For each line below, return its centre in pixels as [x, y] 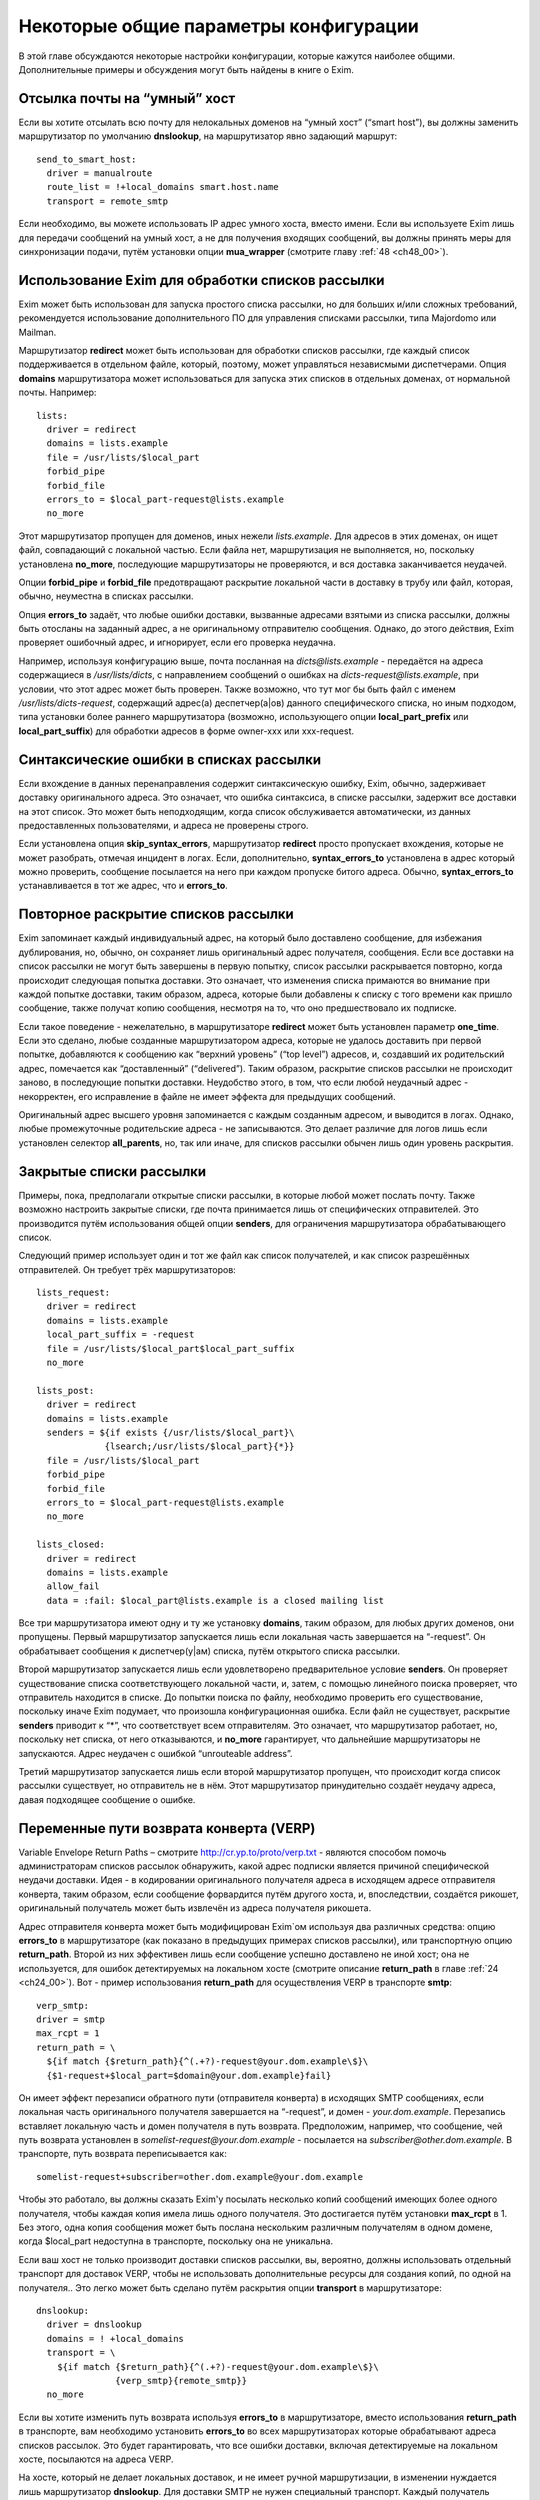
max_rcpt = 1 [68, 2033]
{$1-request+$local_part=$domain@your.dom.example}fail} [189, 2075]
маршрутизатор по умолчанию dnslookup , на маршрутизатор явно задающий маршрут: [208, 136]
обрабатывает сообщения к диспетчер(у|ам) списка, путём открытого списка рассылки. [209, 1651]
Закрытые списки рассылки [112, 1171]
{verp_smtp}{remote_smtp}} [181, 2380]
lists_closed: [70, 1544]
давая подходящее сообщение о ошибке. [107, 1799]
